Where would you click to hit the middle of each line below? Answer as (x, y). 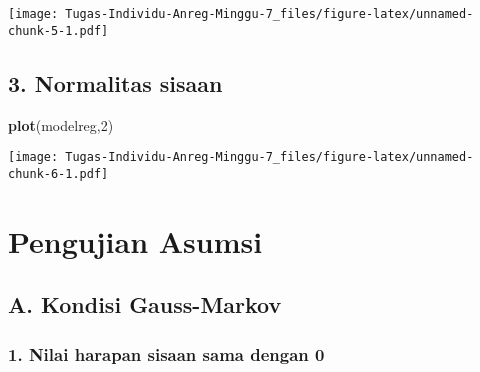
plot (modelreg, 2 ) (61, 124)
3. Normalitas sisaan (115, 82)
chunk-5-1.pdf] (58, 30)
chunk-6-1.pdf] (58, 173)
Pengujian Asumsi (135, 240)
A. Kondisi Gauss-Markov (145, 304)
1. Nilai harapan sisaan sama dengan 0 (166, 353)
